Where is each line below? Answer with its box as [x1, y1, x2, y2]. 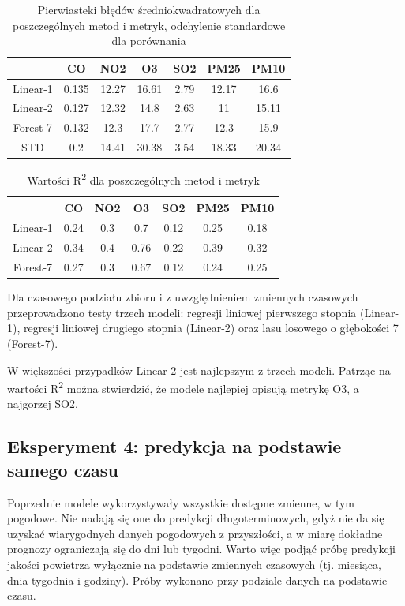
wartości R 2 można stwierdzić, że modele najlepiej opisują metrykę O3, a [7, 378, 359, 396]
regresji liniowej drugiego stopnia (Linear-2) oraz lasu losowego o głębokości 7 [23, 320, 399, 336]
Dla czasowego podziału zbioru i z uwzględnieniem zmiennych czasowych [7, 289, 358, 305]
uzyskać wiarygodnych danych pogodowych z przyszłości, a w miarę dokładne [7, 525, 383, 541]
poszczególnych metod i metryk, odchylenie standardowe [13, 17, 286, 33]
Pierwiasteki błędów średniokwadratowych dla [37, 2, 261, 17]
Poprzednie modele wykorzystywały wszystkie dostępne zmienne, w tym [7, 494, 355, 511]
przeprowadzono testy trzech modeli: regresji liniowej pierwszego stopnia [7, 304, 357, 320]
